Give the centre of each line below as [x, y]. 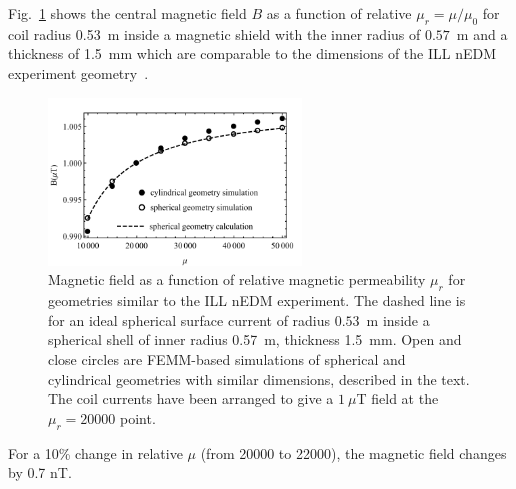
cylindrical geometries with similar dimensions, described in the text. [259, 378]
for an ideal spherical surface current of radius [189, 319]
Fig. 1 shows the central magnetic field [127, 13]
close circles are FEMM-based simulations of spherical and [227, 358]
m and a [482, 33]
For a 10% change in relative [95, 452]
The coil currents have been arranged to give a [191, 398]
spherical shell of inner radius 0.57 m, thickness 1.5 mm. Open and [255, 339]
